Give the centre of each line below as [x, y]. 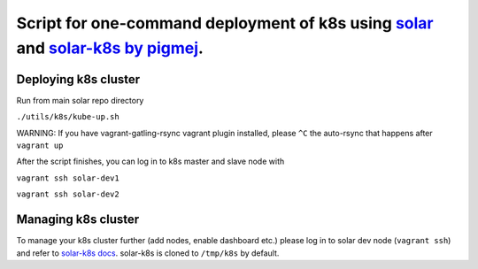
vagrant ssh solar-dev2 [68, 194]
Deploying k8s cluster [78, 79]
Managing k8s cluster [78, 220]
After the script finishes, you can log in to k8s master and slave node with [150, 161]
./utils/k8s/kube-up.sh [68, 117]
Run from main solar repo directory [80, 100]
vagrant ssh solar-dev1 [68, 178]
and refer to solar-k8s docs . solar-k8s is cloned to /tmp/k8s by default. [148, 253]
